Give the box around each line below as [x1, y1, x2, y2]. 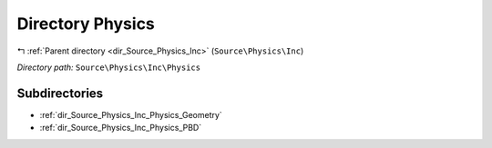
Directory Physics [16, 14, 155, 34]
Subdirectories [16, 85, 104, 101]
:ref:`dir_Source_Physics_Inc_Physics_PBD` [39, 123, 202, 133]
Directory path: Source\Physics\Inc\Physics [16, 62, 200, 73]
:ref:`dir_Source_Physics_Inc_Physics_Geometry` [39, 109, 222, 120]
